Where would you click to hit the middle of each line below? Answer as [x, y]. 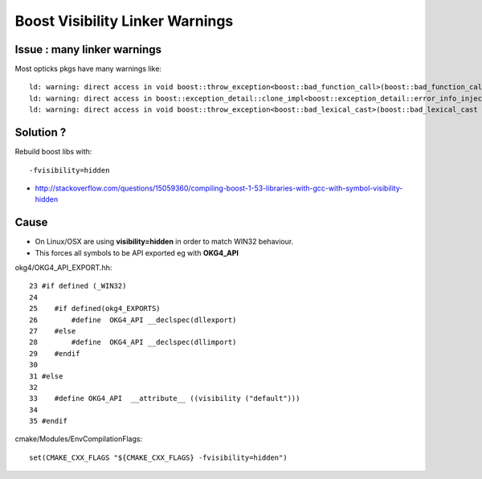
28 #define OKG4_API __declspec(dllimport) [133, 342]
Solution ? [41, 133]
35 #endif [48, 421]
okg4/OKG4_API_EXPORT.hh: [63, 268]
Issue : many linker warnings [88, 49]
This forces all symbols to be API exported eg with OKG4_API [137, 252]
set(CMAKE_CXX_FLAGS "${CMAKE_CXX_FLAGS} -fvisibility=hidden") [159, 457]
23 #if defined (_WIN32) [78, 286]
